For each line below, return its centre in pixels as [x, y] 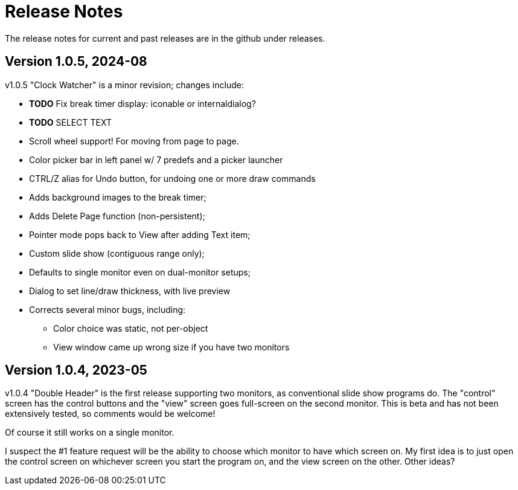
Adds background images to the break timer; [118, 197]
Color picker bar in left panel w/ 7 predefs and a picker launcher [156, 160]
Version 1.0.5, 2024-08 [76, 62]
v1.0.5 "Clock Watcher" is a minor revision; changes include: [124, 85]
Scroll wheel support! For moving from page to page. [134, 141]
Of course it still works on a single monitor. [90, 433]
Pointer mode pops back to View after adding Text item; [140, 234]
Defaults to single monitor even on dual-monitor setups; [140, 272]
